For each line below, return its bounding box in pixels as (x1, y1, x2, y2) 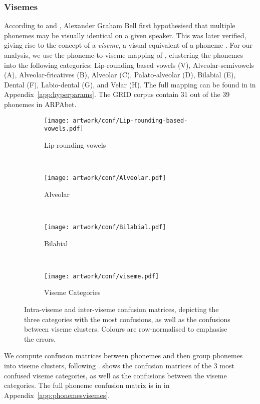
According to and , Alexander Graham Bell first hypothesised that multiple (4, 20, 235, 31)
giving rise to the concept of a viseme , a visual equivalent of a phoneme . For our (4, 40, 252, 50)
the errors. (24, 333, 56, 344)
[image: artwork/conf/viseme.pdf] (44, 272, 159, 280)
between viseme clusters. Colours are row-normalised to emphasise (24, 324, 227, 334)
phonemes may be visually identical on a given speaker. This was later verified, (4, 30, 246, 40)
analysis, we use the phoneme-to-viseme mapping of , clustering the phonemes (4, 50, 243, 60)
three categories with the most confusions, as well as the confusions (24, 314, 230, 324)
